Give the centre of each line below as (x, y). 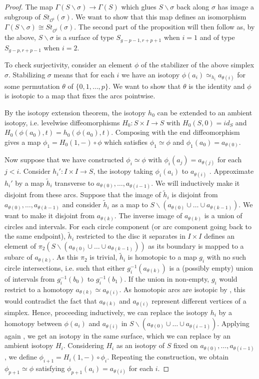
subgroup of (23, 16)
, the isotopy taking (123, 171)
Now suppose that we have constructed (64, 160)
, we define (21, 357)
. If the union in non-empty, (167, 278)
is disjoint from (195, 194)
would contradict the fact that (51, 300)
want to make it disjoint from (50, 215)
